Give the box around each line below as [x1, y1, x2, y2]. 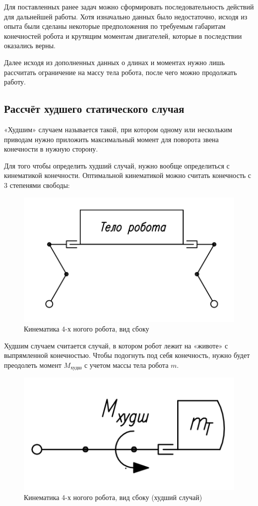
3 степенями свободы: [4, 179, 70, 190]
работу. [4, 77, 26, 87]
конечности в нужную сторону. [4, 144, 98, 154]
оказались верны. [4, 40, 56, 51]
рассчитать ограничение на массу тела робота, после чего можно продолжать [4, 67, 237, 77]
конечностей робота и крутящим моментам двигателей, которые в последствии [4, 30, 242, 41]
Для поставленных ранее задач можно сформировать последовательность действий [4, 1, 254, 11]
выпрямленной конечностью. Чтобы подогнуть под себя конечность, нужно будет [4, 350, 250, 360]
